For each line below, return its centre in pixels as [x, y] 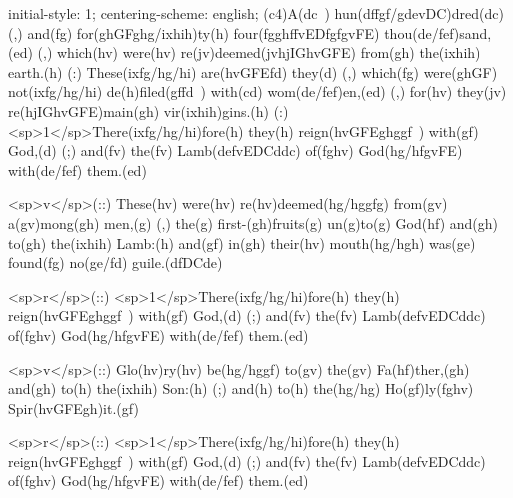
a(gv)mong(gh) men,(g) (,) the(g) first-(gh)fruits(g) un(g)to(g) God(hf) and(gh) [253, 222]
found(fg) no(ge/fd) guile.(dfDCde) [115, 262]
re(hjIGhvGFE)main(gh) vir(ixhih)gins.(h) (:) [148, 110]
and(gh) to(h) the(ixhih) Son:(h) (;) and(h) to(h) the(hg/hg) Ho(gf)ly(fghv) [241, 388]
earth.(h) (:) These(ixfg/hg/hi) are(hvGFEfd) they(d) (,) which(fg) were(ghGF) [253, 71]
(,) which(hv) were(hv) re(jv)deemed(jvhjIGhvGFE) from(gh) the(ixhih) [259, 52]
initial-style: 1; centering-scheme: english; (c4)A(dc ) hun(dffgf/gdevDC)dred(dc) [256, 13]
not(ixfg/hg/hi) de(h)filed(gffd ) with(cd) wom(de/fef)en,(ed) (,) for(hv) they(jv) [257, 91]
